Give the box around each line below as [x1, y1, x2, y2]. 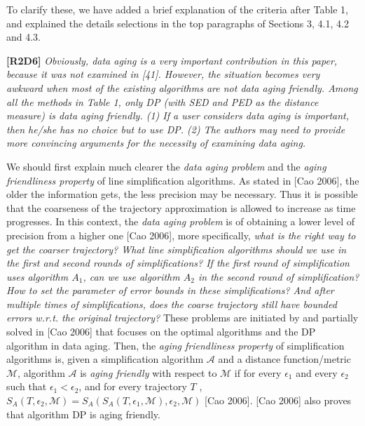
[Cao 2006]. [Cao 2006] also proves [205, 393, 352, 408]
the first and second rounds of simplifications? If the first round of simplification [6, 255, 350, 270]
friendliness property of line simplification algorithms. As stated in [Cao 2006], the [6, 173, 359, 187]
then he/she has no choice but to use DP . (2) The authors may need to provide [6, 121, 345, 136]
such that [6, 379, 47, 394]
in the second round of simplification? [198, 269, 359, 284]
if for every [234, 365, 282, 380]
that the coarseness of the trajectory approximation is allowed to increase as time [6, 200, 356, 215]
